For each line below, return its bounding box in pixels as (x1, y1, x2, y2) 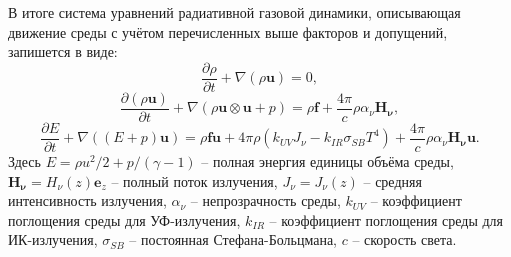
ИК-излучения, (8, 229, 98, 250)
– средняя (363, 170, 422, 191)
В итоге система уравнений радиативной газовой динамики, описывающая (8, 2, 461, 22)
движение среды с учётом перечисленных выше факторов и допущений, (8, 21, 448, 42)
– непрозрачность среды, (190, 190, 341, 211)
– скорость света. (352, 229, 457, 250)
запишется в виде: (8, 41, 118, 62)
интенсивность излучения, (8, 190, 167, 211)
